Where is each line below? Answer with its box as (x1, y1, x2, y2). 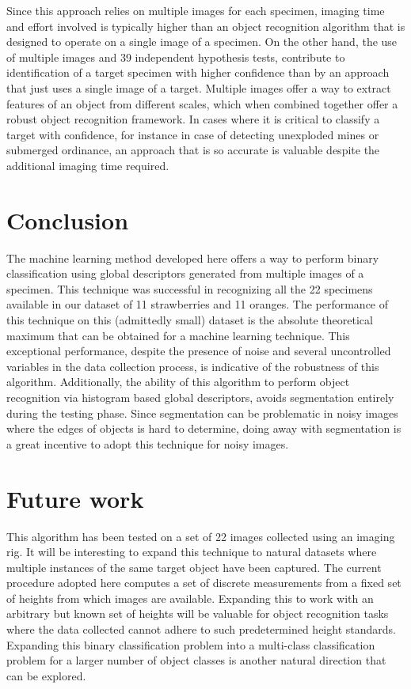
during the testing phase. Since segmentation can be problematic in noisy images (6, 404, 398, 421)
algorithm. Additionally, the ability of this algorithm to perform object (6, 373, 350, 390)
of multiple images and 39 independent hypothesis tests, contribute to (6, 48, 345, 65)
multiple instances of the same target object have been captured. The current (6, 558, 382, 575)
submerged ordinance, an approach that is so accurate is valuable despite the (6, 142, 380, 158)
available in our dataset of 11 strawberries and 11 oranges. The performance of (6, 296, 389, 312)
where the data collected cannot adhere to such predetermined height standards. (6, 621, 396, 638)
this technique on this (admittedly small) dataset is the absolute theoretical (6, 312, 373, 328)
